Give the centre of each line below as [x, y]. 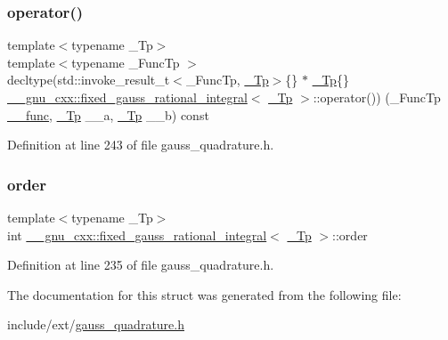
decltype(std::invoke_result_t [89, 80]
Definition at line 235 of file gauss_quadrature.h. [141, 265]
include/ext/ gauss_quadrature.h [96, 324]
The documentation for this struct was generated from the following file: [204, 294]
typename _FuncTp [126, 62]
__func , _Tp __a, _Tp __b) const [108, 114]
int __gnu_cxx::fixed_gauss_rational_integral [137, 235]
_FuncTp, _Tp [227, 80]
